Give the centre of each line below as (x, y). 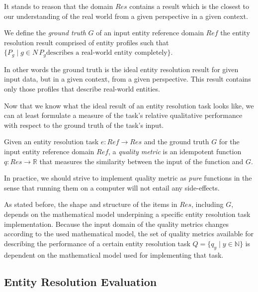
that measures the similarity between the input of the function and (141, 161)
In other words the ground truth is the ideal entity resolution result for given (121, 69)
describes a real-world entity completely (107, 53)
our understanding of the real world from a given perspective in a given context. (126, 16)
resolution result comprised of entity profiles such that (86, 42)
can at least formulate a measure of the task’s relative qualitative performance (123, 115)
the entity (235, 33)
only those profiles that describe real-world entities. (82, 89)
